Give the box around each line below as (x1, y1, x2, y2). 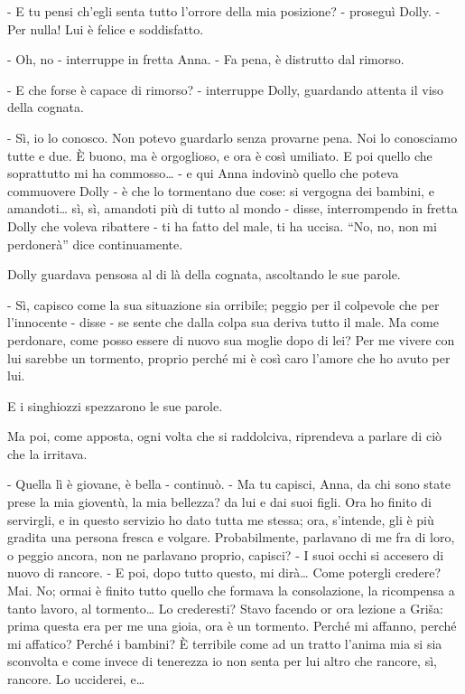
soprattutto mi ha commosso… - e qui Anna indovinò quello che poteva (7, 164, 399, 183)
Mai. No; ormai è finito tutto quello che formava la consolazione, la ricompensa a (7, 581, 455, 600)
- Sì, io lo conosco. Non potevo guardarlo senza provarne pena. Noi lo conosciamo (7, 127, 458, 146)
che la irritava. (7, 444, 88, 463)
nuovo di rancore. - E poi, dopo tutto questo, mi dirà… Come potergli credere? (7, 563, 442, 582)
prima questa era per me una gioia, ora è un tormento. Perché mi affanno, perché (7, 616, 457, 635)
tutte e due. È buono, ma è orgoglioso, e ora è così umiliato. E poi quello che (7, 145, 432, 164)
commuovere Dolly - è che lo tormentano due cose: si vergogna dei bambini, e (7, 181, 434, 200)
